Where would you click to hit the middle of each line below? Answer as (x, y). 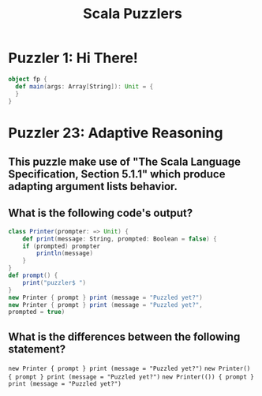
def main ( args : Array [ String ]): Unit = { (84, 86)
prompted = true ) (37, 312)
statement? (37, 349)
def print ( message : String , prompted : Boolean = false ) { (120, 239)
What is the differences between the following (124, 336)
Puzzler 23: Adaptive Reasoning (116, 133)
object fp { (28, 79)
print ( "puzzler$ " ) (54, 282)
